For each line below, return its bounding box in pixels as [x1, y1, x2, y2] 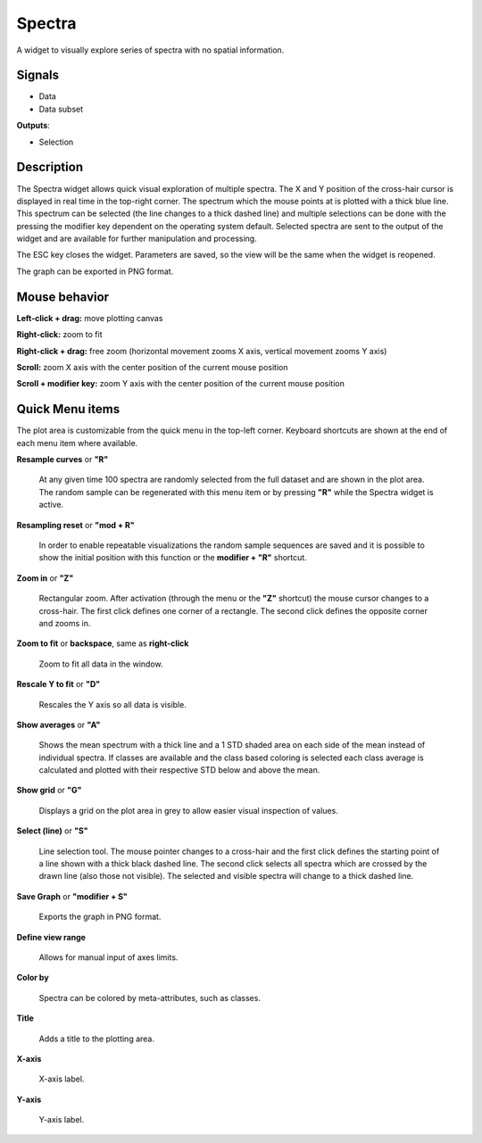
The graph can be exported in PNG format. [16, 266, 174, 277]
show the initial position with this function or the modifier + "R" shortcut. [38, 552, 307, 563]
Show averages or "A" [16, 719, 101, 730]
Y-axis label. [38, 1114, 85, 1125]
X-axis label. [38, 1073, 85, 1084]
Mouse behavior [16, 289, 110, 304]
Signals [16, 68, 60, 83]
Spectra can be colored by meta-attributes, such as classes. [38, 992, 261, 1003]
